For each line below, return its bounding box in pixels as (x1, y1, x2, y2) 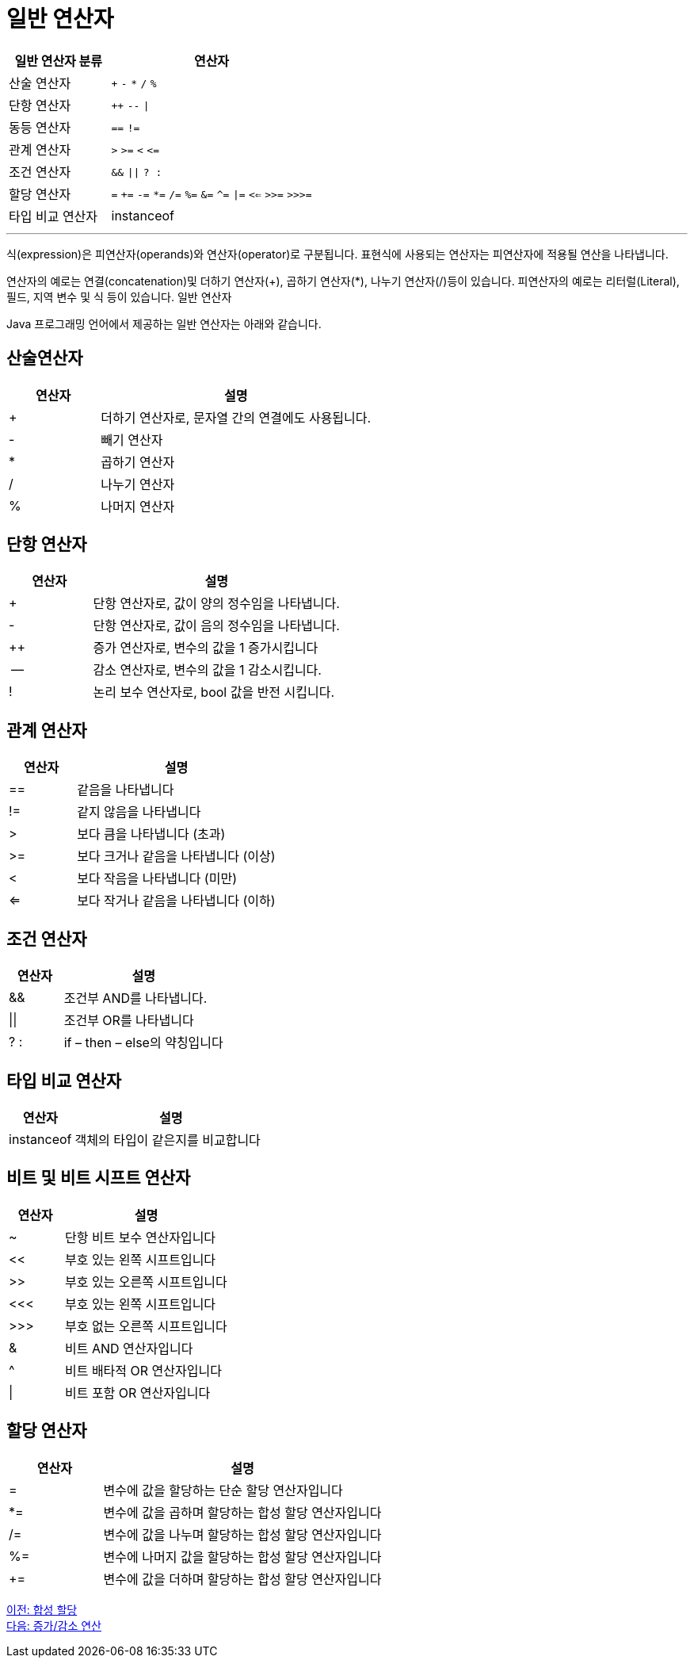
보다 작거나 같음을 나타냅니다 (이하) (77, 893, 276, 909)
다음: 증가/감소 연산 (6, 1618, 101, 1632)
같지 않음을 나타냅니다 (77, 804, 201, 821)
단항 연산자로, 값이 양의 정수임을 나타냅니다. (93, 595, 340, 612)
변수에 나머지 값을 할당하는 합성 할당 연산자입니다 (103, 1548, 382, 1565)
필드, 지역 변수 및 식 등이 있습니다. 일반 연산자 (6, 289, 232, 304)
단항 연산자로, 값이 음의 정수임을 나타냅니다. (93, 618, 340, 634)
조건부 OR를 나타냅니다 (63, 1012, 194, 1029)
